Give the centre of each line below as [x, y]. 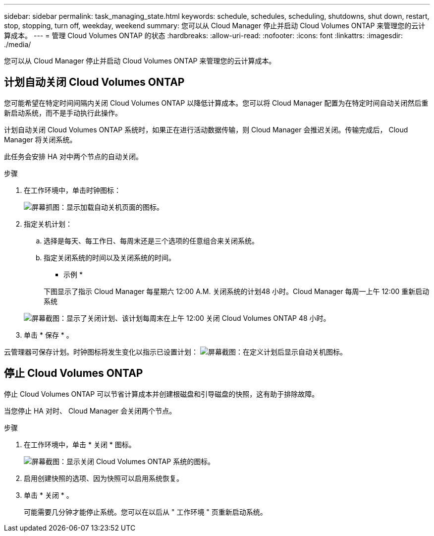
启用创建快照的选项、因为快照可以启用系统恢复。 [104, 478]
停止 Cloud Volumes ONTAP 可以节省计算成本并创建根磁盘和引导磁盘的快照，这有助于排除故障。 [162, 394]
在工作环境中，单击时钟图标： [72, 190]
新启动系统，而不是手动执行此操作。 [63, 113]
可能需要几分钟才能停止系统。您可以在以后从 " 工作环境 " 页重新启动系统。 [145, 512]
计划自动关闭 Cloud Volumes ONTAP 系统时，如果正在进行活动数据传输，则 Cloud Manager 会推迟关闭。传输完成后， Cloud [206, 129]
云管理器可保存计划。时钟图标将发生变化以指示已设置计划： [101, 352]
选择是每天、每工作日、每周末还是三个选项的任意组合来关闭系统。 [151, 240]
